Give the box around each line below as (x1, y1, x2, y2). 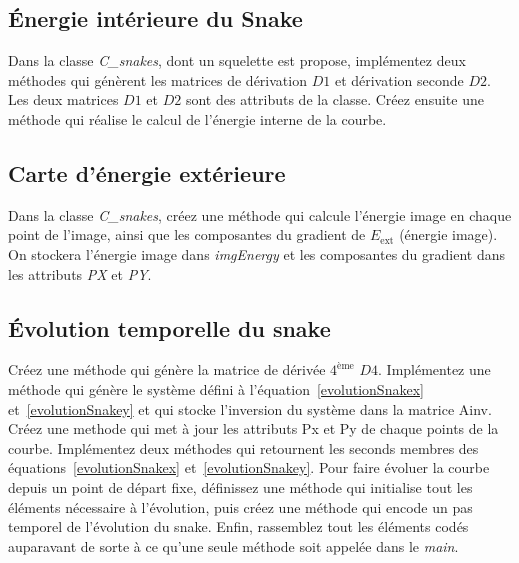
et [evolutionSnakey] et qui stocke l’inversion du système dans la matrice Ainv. (8, 398, 492, 419)
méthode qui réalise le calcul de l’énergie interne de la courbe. (8, 108, 387, 129)
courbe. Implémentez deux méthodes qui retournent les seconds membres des (8, 437, 479, 458)
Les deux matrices (8, 89, 119, 110)
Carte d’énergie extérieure (8, 157, 286, 188)
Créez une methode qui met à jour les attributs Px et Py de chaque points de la (8, 418, 499, 439)
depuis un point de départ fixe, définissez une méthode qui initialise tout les (8, 476, 473, 497)
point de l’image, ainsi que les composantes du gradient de (8, 224, 366, 245)
